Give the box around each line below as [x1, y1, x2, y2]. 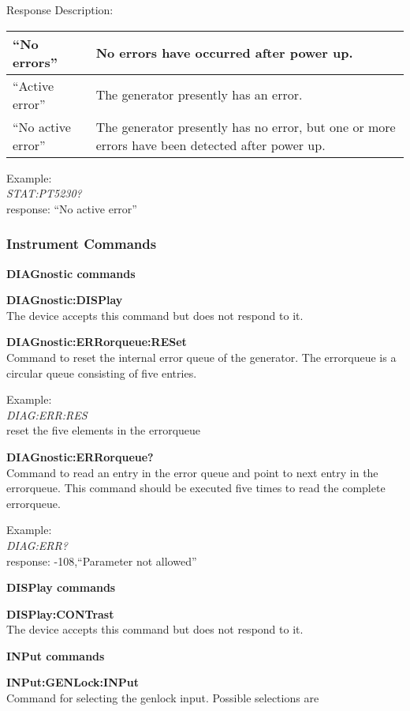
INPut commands [6, 647, 105, 664]
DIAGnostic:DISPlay [6, 292, 123, 308]
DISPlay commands [6, 579, 116, 596]
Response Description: [6, 2, 114, 17]
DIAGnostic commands [6, 265, 136, 281]
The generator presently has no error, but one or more [95, 117, 396, 136]
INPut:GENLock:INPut [6, 674, 139, 690]
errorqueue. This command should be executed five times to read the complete [6, 480, 386, 496]
